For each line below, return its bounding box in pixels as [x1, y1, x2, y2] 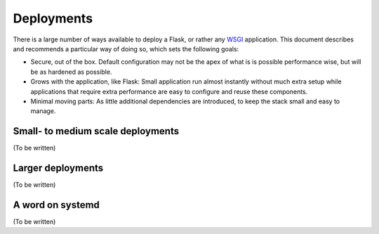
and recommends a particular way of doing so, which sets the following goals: [13, 44, 239, 53]
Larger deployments [13, 162, 104, 174]
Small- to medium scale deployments [13, 125, 179, 137]
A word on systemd [13, 199, 100, 211]
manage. [30, 107, 56, 115]
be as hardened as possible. [30, 67, 112, 76]
